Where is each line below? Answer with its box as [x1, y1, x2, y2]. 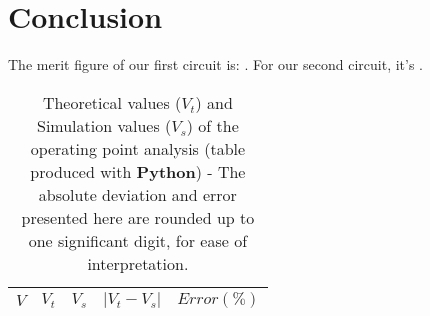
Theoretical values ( [42, 90, 182, 114]
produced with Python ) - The [30, 159, 246, 183]
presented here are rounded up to [21, 205, 255, 229]
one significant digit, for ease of [28, 228, 248, 252]
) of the [186, 113, 239, 137]
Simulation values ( [36, 113, 172, 137]
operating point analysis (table [30, 136, 246, 160]
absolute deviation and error [38, 182, 237, 206]
